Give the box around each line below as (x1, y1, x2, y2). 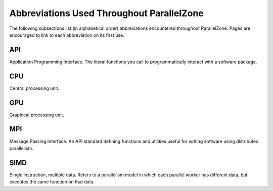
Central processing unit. (9, 85, 60, 91)
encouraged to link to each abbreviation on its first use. (9, 32, 125, 38)
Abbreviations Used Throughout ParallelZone (9, 8, 204, 19)
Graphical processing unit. (9, 112, 64, 118)
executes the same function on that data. (9, 179, 95, 185)
